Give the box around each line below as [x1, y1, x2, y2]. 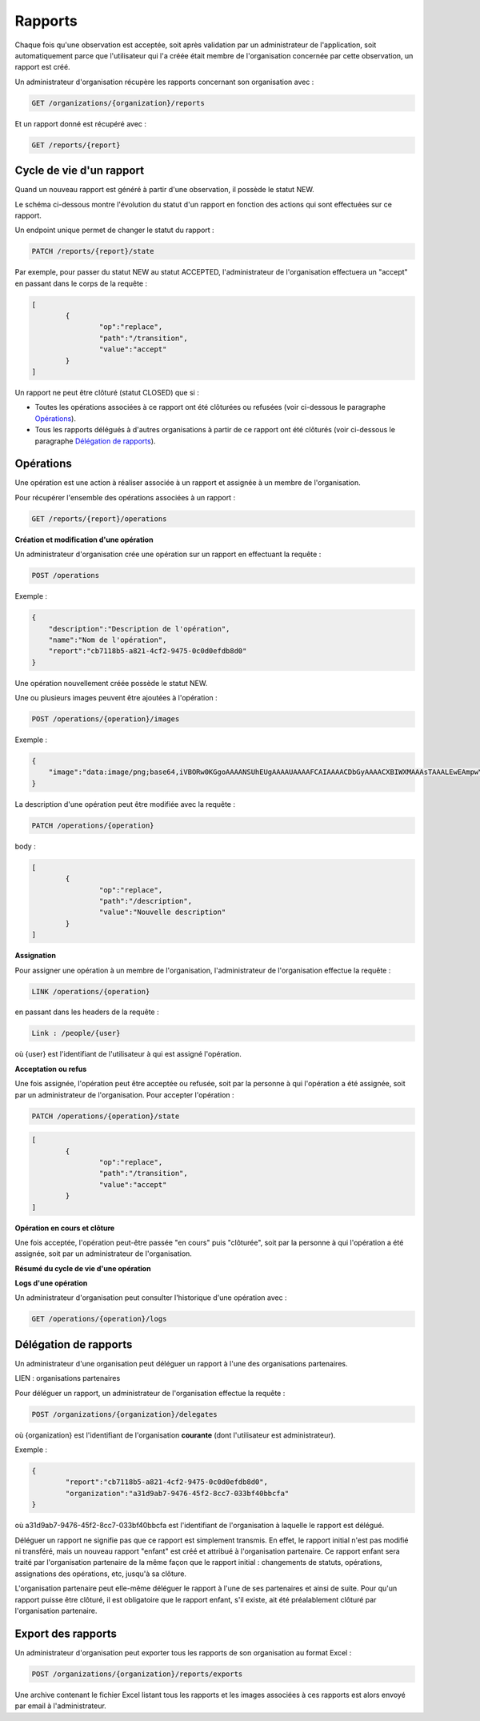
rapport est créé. [14, 62, 71, 72]
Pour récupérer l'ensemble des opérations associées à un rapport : [14, 492, 236, 502]
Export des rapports [14, 1627, 118, 1640]
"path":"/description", [98, 897, 192, 905]
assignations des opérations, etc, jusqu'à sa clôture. [14, 1569, 187, 1579]
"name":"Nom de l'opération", [48, 635, 167, 644]
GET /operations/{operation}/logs [31, 1314, 167, 1324]
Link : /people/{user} [31, 1029, 121, 1038]
